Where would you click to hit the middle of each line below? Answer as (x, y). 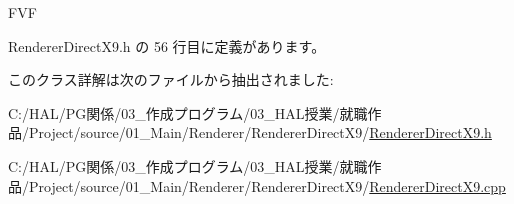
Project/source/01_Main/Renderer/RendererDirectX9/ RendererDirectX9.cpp (267, 185)
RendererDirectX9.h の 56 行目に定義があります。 (167, 45)
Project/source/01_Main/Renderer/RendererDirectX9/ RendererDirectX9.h (260, 132)
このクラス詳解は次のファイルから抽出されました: (171, 79)
